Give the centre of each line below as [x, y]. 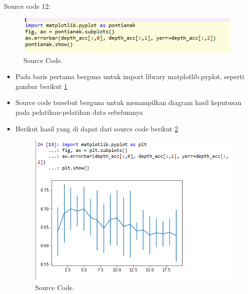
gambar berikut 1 [41, 86]
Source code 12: [27, 6]
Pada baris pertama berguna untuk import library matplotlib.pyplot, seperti [130, 76]
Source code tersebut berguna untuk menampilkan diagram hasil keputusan [128, 102]
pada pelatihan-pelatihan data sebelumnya [79, 112]
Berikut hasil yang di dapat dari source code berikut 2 [97, 128]
